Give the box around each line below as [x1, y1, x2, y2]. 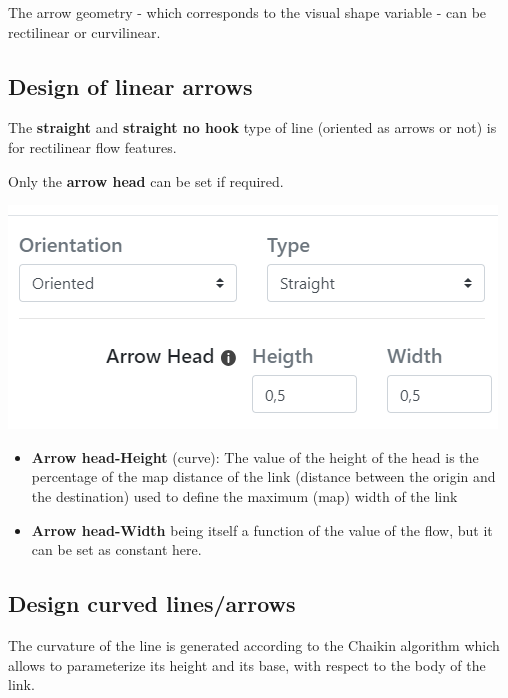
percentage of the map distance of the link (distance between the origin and [31, 466, 496, 487]
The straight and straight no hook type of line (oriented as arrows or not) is [8, 117, 497, 138]
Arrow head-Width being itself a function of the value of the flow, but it [31, 519, 493, 540]
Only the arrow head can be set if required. [8, 170, 284, 191]
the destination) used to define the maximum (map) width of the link [31, 485, 458, 506]
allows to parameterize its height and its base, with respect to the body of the [8, 654, 486, 675]
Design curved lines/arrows [8, 588, 296, 619]
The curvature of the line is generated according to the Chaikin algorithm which [8, 634, 500, 655]
